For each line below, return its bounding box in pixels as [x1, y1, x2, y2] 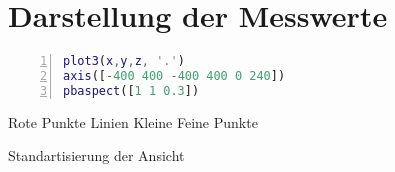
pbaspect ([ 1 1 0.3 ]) [63, 83, 200, 98]
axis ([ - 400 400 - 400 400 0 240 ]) [63, 69, 286, 83]
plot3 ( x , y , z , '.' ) [63, 54, 185, 69]
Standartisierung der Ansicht [8, 145, 185, 166]
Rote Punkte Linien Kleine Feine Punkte [8, 111, 258, 132]
